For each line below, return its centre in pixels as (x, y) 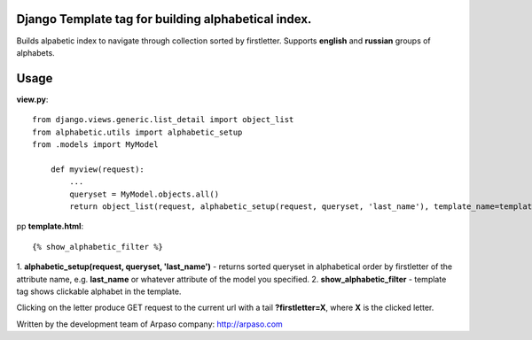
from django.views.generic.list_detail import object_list (163, 120)
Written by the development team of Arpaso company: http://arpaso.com (149, 324)
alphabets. (35, 52)
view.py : (32, 99)
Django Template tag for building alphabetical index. (164, 19)
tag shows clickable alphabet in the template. (99, 291)
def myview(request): (98, 169)
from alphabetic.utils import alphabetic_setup (137, 132)
